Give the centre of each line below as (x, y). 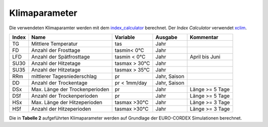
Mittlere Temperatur (55, 44)
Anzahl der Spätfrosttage (61, 57)
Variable (125, 37)
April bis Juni (205, 57)
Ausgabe (167, 37)
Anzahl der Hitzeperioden (61, 109)
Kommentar (204, 37)
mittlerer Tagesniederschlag (64, 76)
